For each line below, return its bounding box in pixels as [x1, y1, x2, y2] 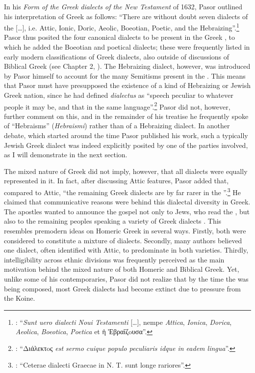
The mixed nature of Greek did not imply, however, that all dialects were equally [4, 166, 248, 176]
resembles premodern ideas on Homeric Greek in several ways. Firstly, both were [4, 226, 246, 236]
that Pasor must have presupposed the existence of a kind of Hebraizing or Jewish [4, 80, 251, 90]
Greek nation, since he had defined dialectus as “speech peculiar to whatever [4, 90, 233, 100]
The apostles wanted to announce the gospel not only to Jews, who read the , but [4, 206, 250, 216]
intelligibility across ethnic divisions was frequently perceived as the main [4, 254, 225, 264]
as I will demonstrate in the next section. [4, 149, 127, 160]
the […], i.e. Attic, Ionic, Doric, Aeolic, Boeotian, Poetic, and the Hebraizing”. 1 [4, 21, 239, 32]
